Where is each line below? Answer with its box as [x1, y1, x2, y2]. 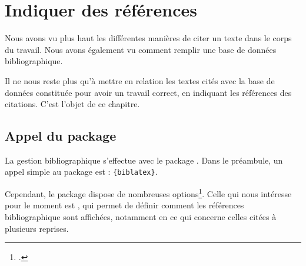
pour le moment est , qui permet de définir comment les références [5, 199, 244, 211]
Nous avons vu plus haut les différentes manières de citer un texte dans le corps [5, 32, 292, 44]
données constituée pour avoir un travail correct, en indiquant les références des [5, 86, 292, 98]
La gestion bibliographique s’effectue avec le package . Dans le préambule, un [5, 154, 283, 166]
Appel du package [5, 127, 117, 145]
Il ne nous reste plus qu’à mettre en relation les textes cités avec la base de [5, 74, 275, 87]
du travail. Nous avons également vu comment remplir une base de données [5, 43, 277, 55]
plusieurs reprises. [5, 222, 69, 234]
